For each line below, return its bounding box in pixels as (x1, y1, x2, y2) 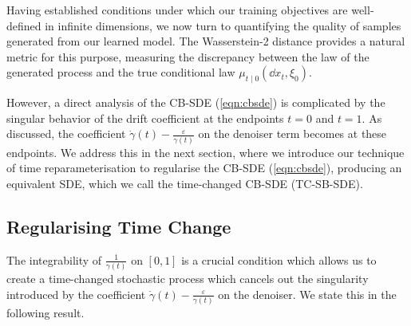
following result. (6, 304, 85, 320)
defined (6, 17, 41, 33)
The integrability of (6, 251, 102, 268)
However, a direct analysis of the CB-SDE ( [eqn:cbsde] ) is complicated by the (6, 94, 385, 111)
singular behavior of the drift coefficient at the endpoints (6, 109, 284, 126)
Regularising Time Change (6, 214, 231, 238)
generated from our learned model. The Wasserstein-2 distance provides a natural (6, 33, 405, 49)
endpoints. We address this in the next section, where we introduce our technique (6, 143, 405, 160)
